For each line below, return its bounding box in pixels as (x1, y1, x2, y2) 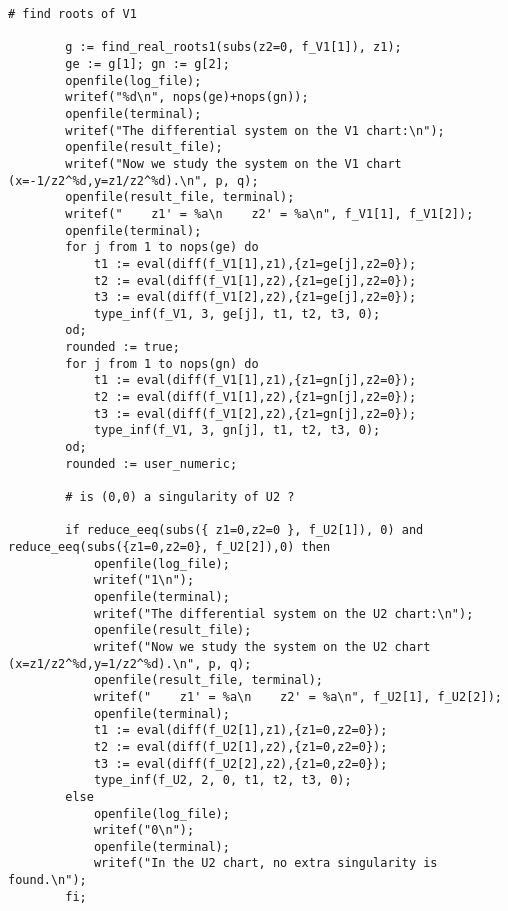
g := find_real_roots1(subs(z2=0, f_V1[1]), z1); (65, 40, 402, 55)
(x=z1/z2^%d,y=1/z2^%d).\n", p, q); (8, 656, 252, 671)
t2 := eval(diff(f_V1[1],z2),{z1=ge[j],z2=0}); (93, 273, 417, 288)
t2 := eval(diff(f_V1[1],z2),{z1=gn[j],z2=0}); (93, 390, 417, 405)
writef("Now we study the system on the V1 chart (65, 156, 402, 171)
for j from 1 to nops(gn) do (65, 356, 259, 371)
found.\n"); (8, 873, 87, 888)
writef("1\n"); (93, 573, 195, 588)
